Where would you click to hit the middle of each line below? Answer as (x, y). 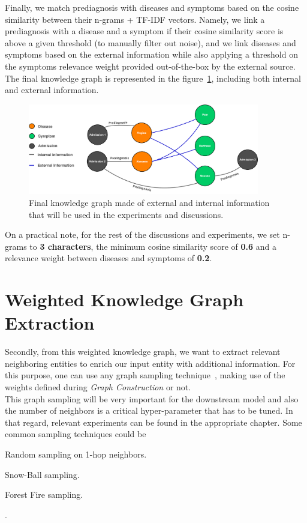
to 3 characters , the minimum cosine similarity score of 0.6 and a (153, 246)
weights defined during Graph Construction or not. (98, 386)
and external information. (52, 90)
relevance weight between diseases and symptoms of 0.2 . (109, 258)
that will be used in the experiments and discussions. (126, 214)
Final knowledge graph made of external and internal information (149, 202)
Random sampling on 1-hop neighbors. (76, 454)
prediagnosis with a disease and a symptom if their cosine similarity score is (144, 31)
